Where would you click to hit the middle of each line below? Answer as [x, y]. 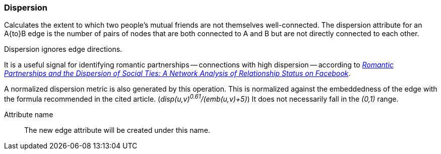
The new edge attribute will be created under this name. [117, 130]
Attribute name [29, 115]
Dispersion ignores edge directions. [63, 49]
